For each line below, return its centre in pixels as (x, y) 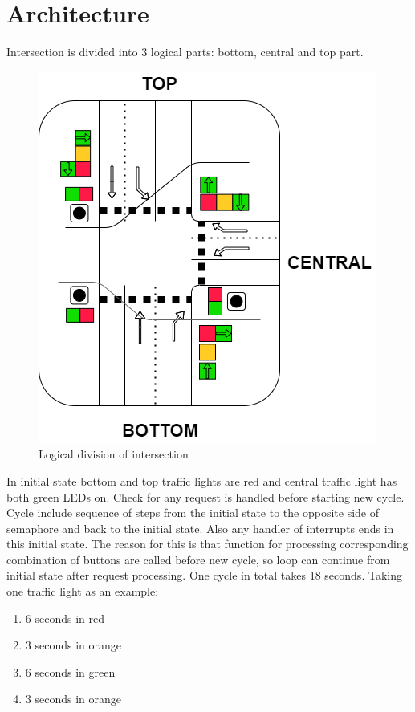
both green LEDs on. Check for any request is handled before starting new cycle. (205, 496)
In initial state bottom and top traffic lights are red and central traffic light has (202, 480)
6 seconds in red (65, 618)
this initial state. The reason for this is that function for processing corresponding (207, 544)
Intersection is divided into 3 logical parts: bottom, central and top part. (185, 52)
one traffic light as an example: (83, 591)
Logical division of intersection (114, 454)
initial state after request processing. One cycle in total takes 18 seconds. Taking (204, 575)
